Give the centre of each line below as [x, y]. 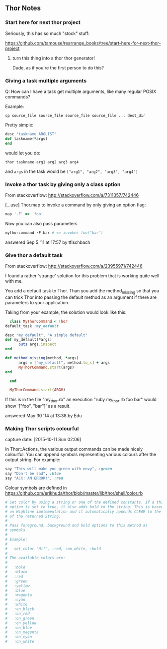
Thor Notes [23, 8]
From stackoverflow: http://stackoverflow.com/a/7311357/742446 [72, 195]
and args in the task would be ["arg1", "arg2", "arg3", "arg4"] [72, 171]
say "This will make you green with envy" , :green [59, 469]
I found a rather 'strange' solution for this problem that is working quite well [82, 276]
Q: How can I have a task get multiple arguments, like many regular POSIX [81, 91]
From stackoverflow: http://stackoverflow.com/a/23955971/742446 [74, 266]
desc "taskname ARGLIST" [31, 134]
